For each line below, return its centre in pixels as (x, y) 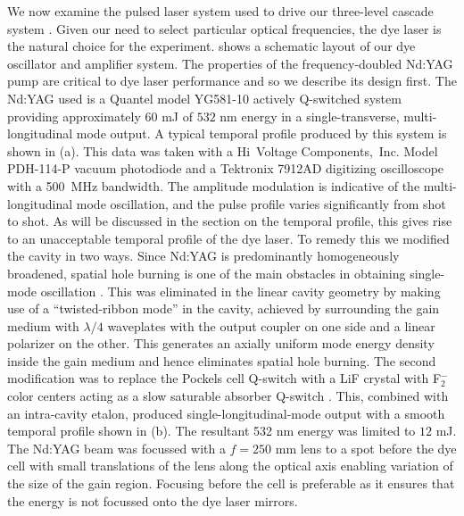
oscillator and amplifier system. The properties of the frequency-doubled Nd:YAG (230, 63)
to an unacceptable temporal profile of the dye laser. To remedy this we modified (228, 238)
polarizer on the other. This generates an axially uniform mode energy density (221, 343)
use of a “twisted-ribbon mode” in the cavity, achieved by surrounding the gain (224, 308)
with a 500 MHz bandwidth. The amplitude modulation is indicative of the (214, 185)
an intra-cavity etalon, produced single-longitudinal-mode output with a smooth (226, 413)
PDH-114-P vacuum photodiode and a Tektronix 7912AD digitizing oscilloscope (226, 168)
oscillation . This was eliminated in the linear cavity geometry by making (240, 291)
